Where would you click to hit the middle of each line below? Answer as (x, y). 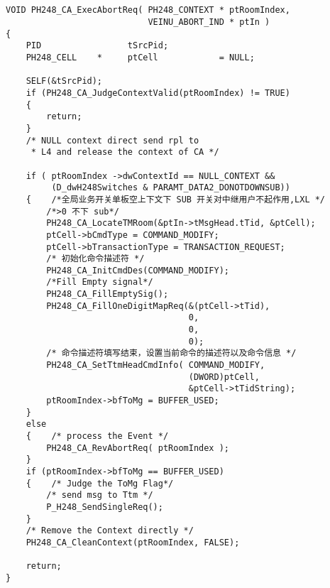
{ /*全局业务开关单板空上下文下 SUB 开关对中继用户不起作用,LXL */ (176, 199)
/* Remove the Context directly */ (110, 531)
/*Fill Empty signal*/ (100, 282)
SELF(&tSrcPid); (64, 81)
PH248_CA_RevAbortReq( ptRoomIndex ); (138, 448)
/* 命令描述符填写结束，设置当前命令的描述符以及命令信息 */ (171, 353)
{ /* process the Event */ (97, 436)
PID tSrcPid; (97, 46)
